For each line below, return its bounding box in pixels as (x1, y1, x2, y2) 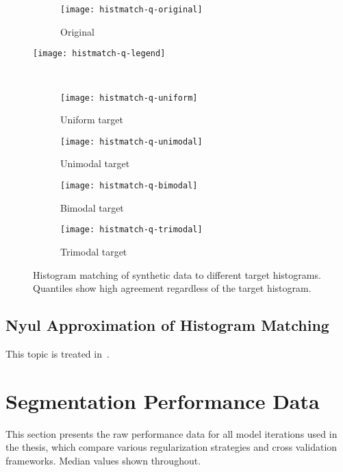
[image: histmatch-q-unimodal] (60, 136, 203, 147)
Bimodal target (60, 200, 124, 214)
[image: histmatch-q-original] (60, 5, 203, 14)
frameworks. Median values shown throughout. (5, 453, 201, 467)
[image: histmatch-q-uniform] (60, 92, 198, 103)
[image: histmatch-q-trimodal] (60, 225, 203, 235)
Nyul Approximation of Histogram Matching (5, 314, 329, 336)
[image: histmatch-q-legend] (33, 49, 166, 59)
